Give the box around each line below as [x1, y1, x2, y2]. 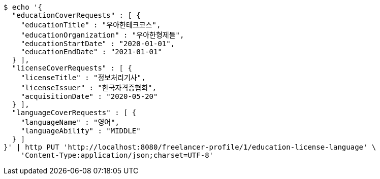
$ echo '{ [4, 3, 42, 11]
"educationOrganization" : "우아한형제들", [20, 31, 184, 39]
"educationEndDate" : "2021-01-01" [20, 48, 162, 56]
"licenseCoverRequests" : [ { [12, 64, 132, 72]
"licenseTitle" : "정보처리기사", [20, 74, 146, 82]
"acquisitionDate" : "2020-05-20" [20, 92, 158, 100]
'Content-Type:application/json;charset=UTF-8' [20, 151, 214, 159]
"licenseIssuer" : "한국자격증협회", [20, 84, 156, 92]
